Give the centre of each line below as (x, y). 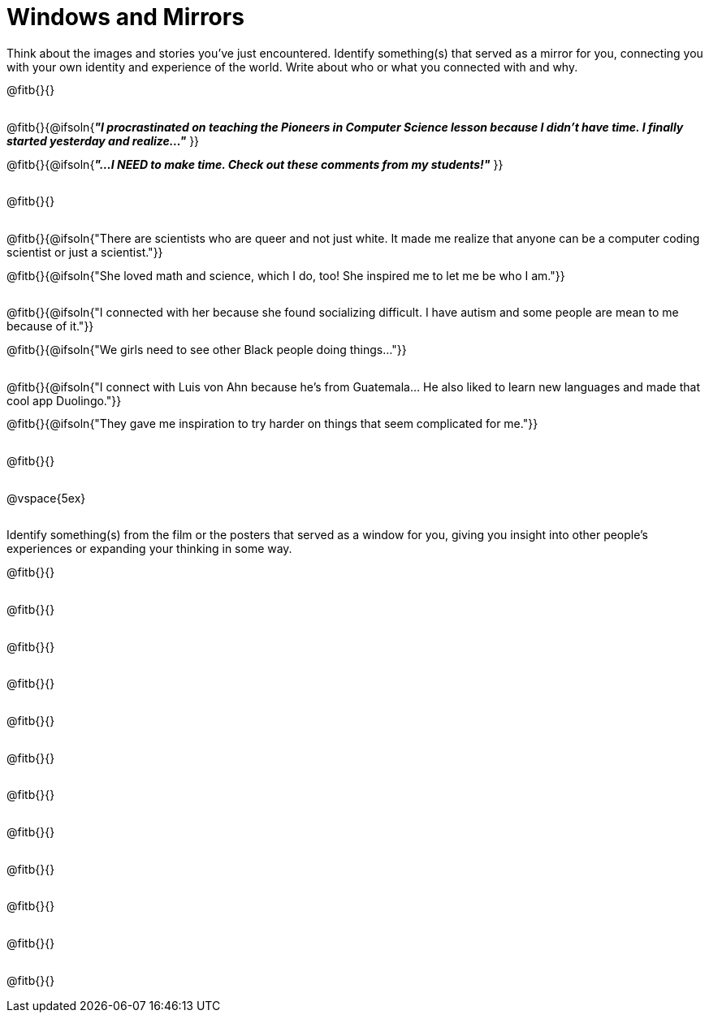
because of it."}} (50, 326)
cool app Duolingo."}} (64, 400)
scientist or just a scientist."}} (85, 253)
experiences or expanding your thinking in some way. (149, 549)
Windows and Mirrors (125, 17)
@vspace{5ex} (46, 498)
